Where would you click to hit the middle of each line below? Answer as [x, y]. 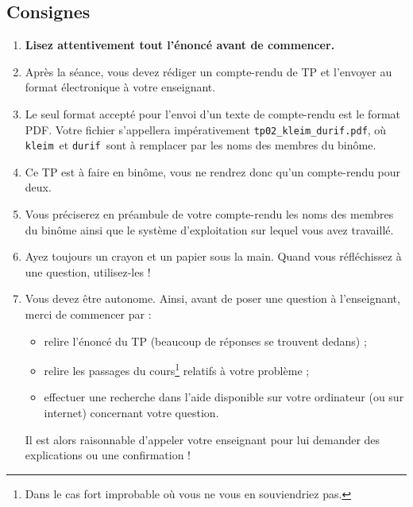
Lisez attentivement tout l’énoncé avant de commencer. [180, 45]
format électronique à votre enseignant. [120, 87]
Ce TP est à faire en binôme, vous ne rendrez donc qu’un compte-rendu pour [213, 171]
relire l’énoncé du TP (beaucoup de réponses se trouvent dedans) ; [205, 341]
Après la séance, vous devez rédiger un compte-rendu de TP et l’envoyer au [208, 71]
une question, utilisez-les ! [88, 271]
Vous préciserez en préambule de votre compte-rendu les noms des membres [209, 214]
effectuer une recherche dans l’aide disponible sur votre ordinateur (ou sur [224, 397]
